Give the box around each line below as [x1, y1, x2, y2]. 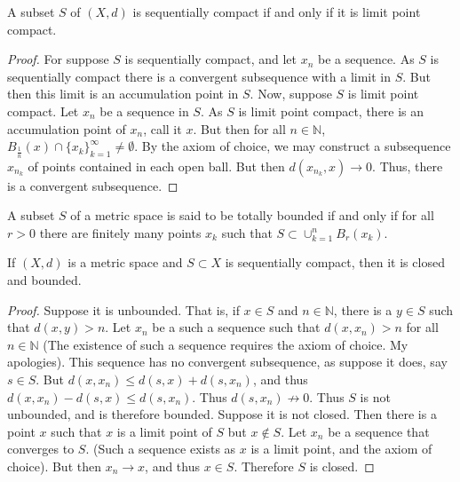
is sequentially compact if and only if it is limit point [132, 3, 421, 20]
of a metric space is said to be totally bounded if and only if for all [70, 206, 434, 225]
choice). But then [7, 456, 101, 475]
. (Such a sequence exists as [85, 439, 236, 458]
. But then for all [193, 119, 286, 138]
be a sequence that [328, 422, 430, 440]
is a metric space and [67, 253, 183, 272]
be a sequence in [99, 101, 189, 120]
